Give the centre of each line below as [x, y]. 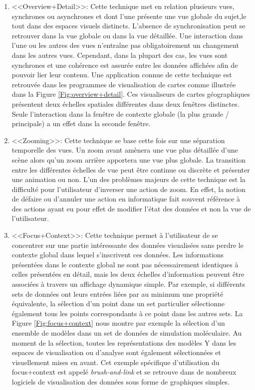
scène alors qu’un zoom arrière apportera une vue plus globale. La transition [129, 159]
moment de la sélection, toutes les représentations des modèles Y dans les [124, 342]
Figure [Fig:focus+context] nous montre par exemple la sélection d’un [118, 323]
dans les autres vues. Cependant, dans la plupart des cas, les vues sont [120, 55]
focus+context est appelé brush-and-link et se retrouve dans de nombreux [124, 372]
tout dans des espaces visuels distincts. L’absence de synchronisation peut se [128, 26]
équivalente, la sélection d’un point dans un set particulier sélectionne [118, 303]
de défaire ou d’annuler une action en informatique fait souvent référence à [126, 199]
